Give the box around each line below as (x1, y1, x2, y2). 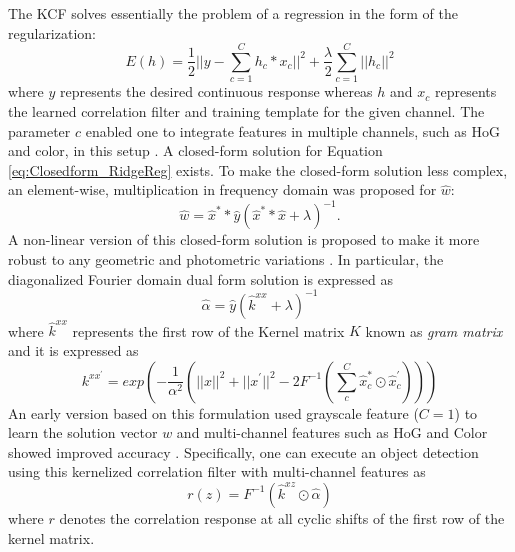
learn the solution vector (8, 422, 158, 443)
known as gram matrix (365, 320, 503, 341)
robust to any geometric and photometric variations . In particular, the (8, 248, 444, 269)
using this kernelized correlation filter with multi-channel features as (8, 461, 426, 482)
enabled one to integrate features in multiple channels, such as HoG (85, 120, 500, 141)
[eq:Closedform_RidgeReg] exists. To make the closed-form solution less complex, (8, 159, 508, 180)
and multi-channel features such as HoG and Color (176, 422, 488, 443)
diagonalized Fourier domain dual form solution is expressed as (8, 268, 393, 289)
